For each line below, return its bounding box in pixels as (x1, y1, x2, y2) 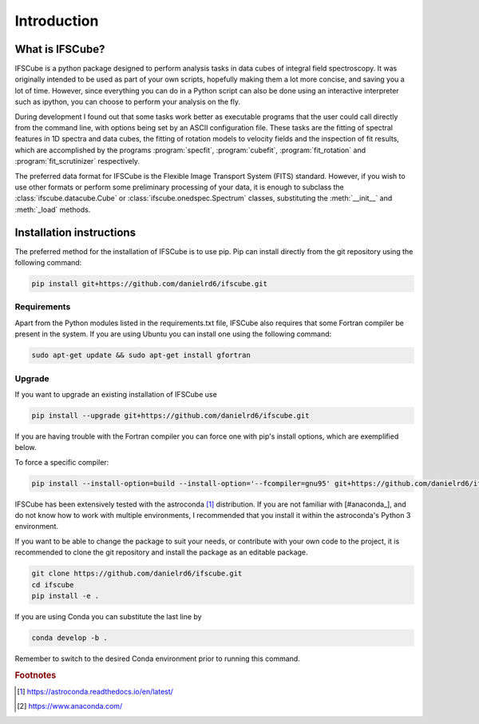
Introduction (14, 12, 99, 30)
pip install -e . (31, 591, 100, 600)
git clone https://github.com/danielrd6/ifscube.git (31, 569, 243, 579)
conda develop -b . (31, 633, 108, 642)
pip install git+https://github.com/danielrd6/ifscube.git (31, 280, 267, 288)
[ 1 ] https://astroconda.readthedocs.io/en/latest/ (17, 686, 173, 696)
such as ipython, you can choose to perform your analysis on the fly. (14, 97, 241, 107)
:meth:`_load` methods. (14, 205, 91, 214)
